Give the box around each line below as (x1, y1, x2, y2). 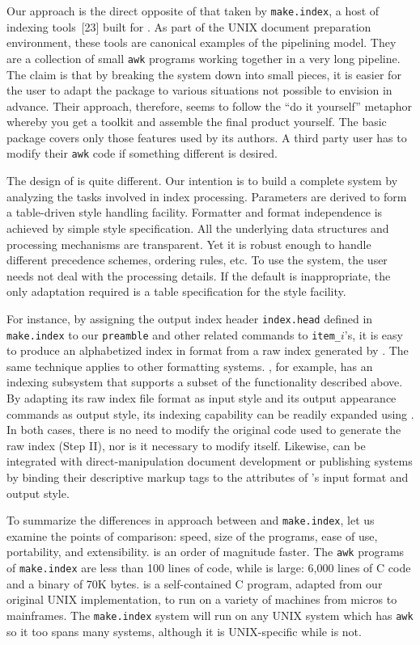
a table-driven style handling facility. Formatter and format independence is (6, 204, 383, 221)
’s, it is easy (344, 326, 403, 343)
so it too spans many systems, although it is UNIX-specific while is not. (6, 622, 362, 639)
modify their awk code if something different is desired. (6, 145, 278, 162)
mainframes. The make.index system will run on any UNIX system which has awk (6, 606, 414, 623)
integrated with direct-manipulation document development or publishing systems (6, 453, 413, 470)
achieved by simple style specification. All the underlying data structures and (6, 219, 389, 236)
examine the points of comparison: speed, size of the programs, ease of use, (6, 527, 378, 544)
